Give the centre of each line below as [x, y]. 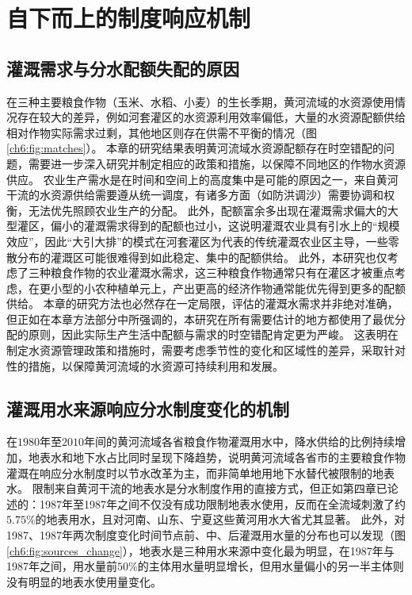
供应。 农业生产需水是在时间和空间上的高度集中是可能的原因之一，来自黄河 [202, 179]
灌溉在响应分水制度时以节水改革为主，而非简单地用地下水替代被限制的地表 [200, 472]
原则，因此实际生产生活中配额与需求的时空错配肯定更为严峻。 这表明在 [213, 334]
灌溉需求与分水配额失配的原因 [123, 68]
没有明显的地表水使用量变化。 [84, 581]
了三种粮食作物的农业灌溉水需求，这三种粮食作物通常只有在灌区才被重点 [206, 273]
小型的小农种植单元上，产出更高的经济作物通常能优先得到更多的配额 [228, 288]
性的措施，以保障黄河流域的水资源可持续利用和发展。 [145, 365]
